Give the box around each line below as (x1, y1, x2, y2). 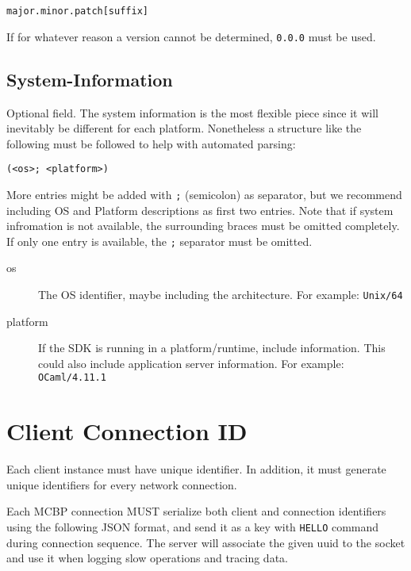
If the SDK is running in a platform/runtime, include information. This (38, 339, 386, 356)
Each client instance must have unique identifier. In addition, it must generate (6, 461, 386, 477)
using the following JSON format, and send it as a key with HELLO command (6, 519, 379, 535)
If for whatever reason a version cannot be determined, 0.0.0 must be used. (6, 28, 376, 44)
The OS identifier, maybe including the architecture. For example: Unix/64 (38, 286, 403, 303)
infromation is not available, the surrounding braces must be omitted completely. (6, 217, 400, 234)
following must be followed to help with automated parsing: (6, 135, 296, 151)
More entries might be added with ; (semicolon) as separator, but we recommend (6, 186, 402, 202)
